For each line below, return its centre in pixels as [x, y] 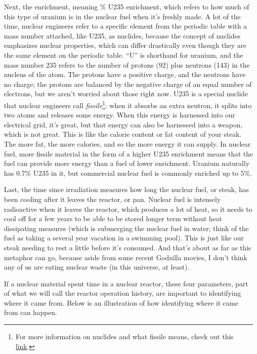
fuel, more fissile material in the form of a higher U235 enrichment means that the [128, 153]
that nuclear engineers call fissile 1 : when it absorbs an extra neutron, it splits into [128, 104]
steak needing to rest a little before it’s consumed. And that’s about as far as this [128, 247]
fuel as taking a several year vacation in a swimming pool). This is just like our [124, 238]
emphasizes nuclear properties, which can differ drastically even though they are [125, 45]
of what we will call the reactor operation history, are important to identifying [123, 293]
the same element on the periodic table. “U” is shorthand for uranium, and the [124, 55]
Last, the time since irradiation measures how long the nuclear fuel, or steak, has [127, 189]
